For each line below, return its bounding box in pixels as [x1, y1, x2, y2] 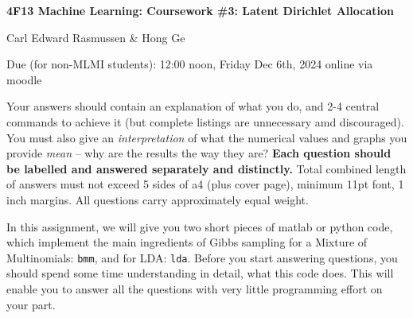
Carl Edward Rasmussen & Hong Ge [6, 29, 185, 45]
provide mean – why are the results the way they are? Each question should [6, 145, 392, 161]
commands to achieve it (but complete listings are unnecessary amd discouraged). [6, 113, 404, 130]
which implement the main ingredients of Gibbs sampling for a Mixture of [6, 234, 368, 250]
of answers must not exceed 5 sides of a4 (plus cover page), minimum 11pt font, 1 [6, 176, 404, 192]
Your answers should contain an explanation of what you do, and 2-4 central [6, 98, 380, 114]
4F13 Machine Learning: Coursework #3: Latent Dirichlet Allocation [6, 2, 394, 18]
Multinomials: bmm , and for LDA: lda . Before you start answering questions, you [6, 249, 398, 266]
